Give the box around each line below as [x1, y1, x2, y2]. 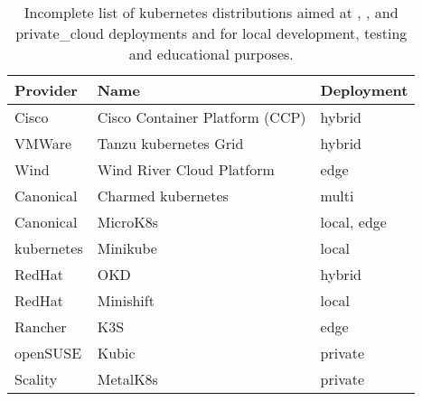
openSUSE [14, 342, 82, 363]
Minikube [97, 238, 157, 258]
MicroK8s [97, 211, 158, 232]
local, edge [320, 211, 387, 232]
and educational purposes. [128, 43, 294, 64]
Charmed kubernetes [97, 185, 229, 206]
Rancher [14, 316, 67, 337]
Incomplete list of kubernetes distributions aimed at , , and [23, 2, 399, 23]
